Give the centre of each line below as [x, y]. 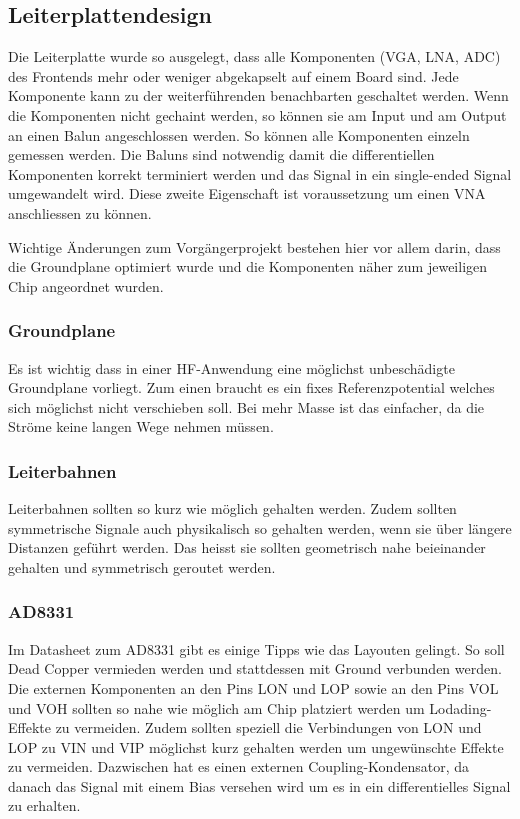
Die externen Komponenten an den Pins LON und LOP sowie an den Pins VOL [253, 687]
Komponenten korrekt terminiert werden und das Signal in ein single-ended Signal [260, 173]
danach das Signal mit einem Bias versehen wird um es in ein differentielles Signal [259, 785]
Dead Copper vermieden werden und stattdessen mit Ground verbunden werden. [255, 668]
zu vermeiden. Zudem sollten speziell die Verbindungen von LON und [268, 727]
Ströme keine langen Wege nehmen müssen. [141, 426]
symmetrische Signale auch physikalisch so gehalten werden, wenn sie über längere [260, 527]
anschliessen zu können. [80, 212]
